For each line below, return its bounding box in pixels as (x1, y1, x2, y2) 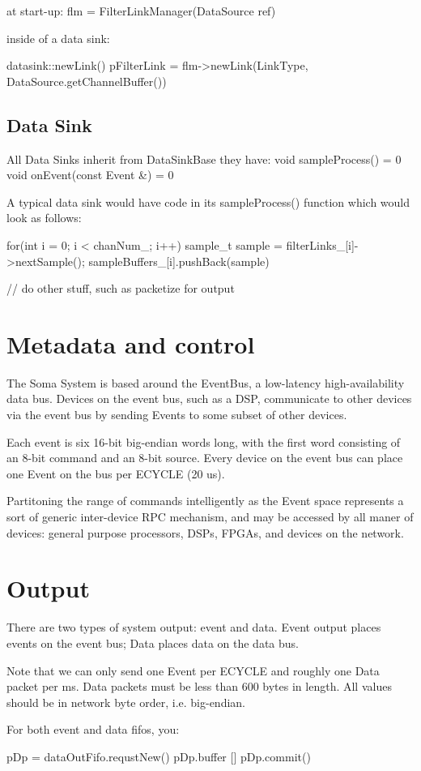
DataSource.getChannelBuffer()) (6, 72, 167, 89)
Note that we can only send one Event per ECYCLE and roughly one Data (6, 662, 380, 679)
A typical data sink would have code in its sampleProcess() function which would (6, 193, 410, 210)
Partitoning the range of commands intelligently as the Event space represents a (6, 492, 404, 509)
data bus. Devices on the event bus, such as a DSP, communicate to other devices (6, 390, 412, 407)
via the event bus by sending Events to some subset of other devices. (6, 406, 347, 423)
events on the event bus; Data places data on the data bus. (6, 634, 299, 651)
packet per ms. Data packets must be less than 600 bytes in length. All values (6, 678, 392, 695)
